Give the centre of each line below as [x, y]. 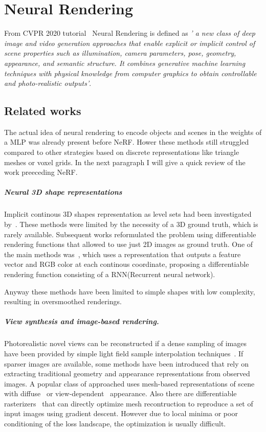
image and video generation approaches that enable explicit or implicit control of [130, 43]
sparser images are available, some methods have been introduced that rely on [127, 363]
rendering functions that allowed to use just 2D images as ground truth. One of [129, 244]
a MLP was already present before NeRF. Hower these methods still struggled [127, 142]
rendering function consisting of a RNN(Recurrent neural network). [110, 274]
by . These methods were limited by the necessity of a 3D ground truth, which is [131, 224]
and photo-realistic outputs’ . [48, 83]
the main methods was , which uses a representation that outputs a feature [123, 254]
